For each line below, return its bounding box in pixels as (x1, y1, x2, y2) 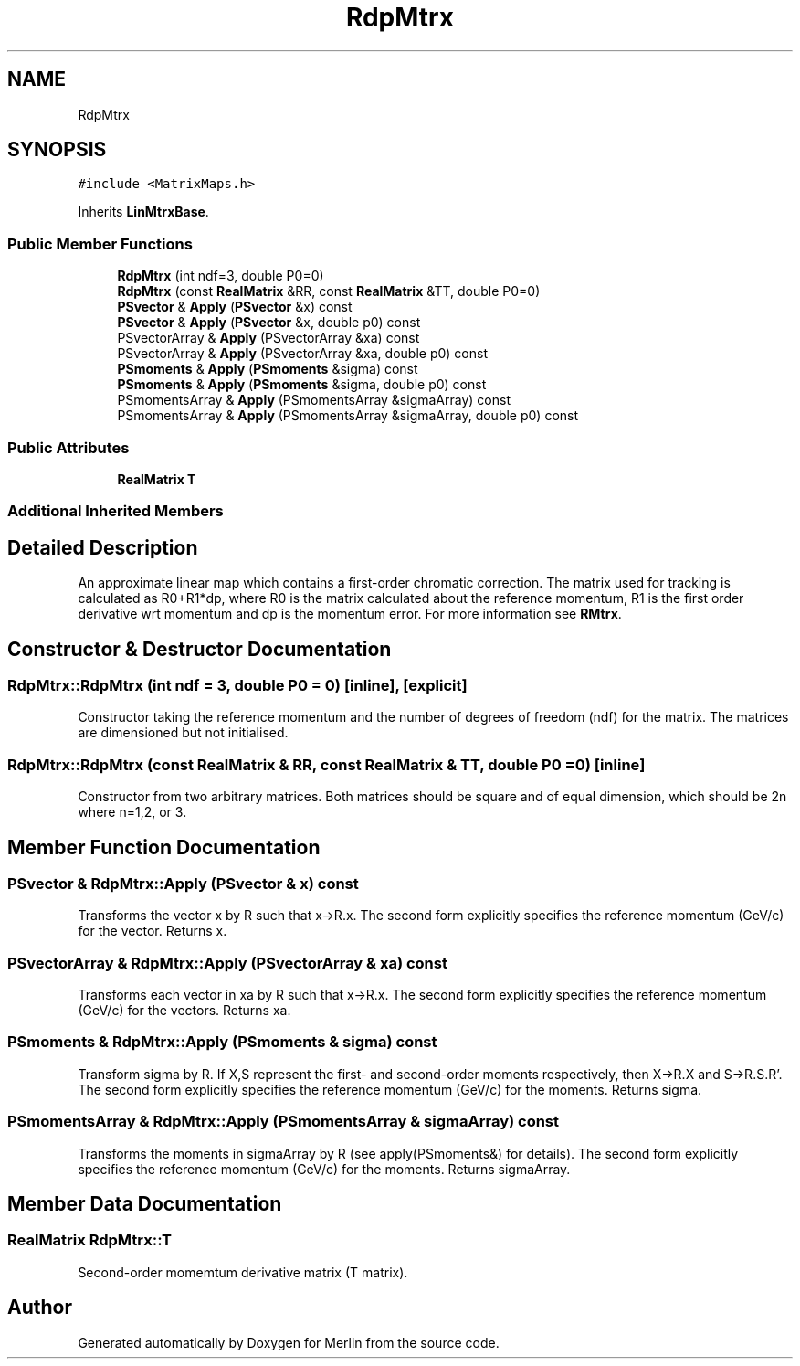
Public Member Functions (7, 234, 193, 253)
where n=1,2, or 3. (78, 804, 187, 821)
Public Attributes (7, 438, 130, 457)
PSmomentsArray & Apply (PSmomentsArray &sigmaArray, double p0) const (117, 408, 579, 424)
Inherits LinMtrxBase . (78, 204, 209, 220)
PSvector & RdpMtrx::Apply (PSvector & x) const (7, 874, 359, 893)
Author (7, 1296, 72, 1319)
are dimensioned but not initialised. (78, 725, 289, 741)
